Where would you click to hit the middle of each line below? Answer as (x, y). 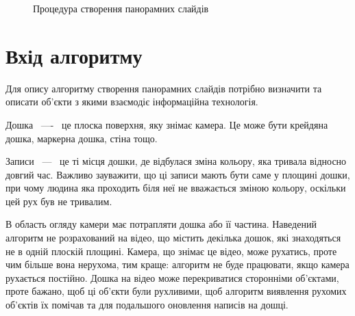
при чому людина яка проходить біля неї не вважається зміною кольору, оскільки (176, 188)
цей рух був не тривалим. (59, 201)
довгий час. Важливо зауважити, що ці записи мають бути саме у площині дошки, (178, 174)
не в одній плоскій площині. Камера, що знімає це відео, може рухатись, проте (171, 251)
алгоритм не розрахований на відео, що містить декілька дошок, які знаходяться (173, 238)
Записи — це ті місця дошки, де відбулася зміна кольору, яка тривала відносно (176, 161)
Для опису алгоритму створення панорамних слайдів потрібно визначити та (164, 88)
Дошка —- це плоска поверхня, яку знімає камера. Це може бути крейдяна (167, 124)
